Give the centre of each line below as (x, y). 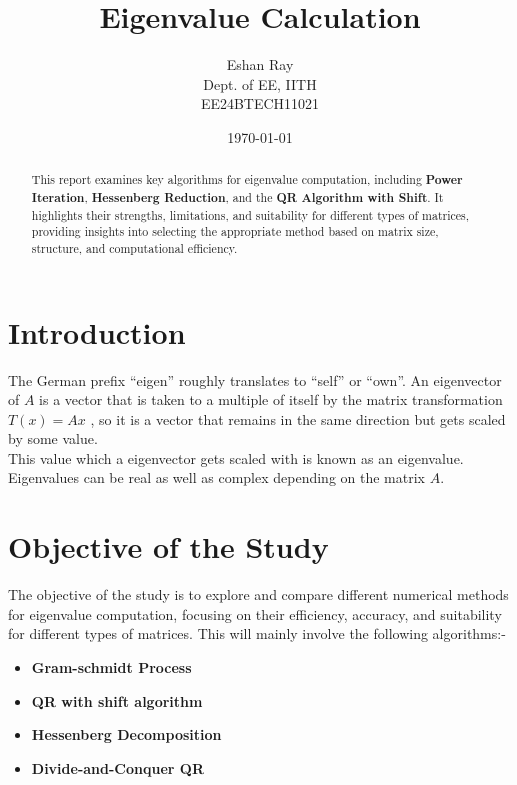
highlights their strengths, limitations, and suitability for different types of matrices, (250, 214)
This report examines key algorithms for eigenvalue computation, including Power (247, 180)
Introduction (97, 331)
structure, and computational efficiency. (134, 247)
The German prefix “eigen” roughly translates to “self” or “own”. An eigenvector (255, 379)
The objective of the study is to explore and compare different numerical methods (258, 594)
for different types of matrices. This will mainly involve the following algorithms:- (257, 633)
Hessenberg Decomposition (126, 734)
